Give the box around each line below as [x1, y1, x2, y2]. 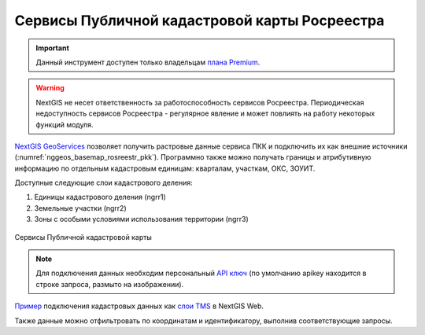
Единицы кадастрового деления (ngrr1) [34, 193, 167, 202]
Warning [35, 83, 65, 93]
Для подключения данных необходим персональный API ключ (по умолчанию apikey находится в [35, 268, 367, 278]
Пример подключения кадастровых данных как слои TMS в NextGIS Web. [14, 301, 264, 311]
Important [35, 43, 70, 53]
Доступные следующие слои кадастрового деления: [14, 178, 193, 188]
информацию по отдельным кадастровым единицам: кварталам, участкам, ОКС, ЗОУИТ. [14, 164, 316, 173]
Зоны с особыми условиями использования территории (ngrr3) [34, 215, 249, 224]
